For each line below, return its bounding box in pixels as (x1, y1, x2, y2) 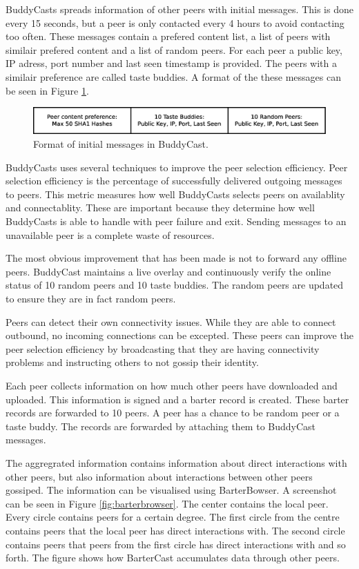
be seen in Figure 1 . (6, 83, 89, 97)
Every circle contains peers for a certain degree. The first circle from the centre (6, 510, 340, 524)
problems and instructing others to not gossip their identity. (6, 355, 259, 369)
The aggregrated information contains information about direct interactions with (6, 455, 347, 470)
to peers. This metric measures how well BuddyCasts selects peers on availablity (6, 186, 345, 201)
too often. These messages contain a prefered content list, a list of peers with (6, 29, 331, 44)
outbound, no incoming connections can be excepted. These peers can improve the (6, 328, 353, 343)
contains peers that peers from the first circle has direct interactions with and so (6, 537, 346, 551)
